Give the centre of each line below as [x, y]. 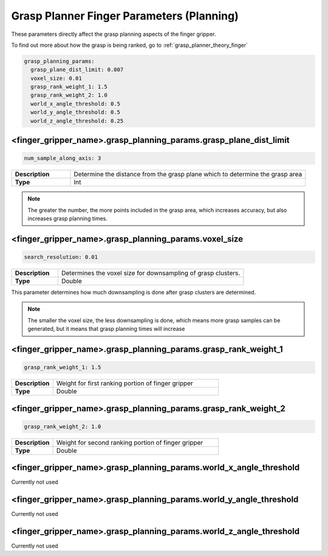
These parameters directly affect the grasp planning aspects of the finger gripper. [114, 34]
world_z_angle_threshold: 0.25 [77, 121]
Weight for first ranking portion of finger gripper [125, 383]
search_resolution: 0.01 [61, 257]
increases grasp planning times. [67, 218]
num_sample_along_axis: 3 [63, 158]
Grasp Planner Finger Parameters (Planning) [125, 16]
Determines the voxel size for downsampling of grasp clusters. [151, 273]
